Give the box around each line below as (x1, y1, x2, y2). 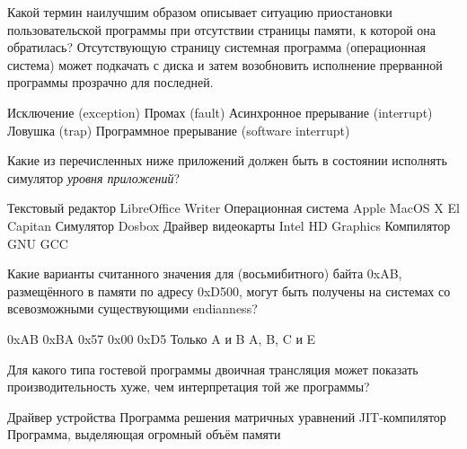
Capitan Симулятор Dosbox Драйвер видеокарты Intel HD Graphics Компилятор (7, 216, 451, 234)
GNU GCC (7, 233, 68, 252)
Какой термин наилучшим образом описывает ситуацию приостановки (7, 3, 392, 21)
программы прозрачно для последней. (7, 73, 214, 92)
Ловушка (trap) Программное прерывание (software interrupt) (7, 120, 350, 139)
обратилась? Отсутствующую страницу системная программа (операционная (7, 38, 426, 57)
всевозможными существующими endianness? (7, 299, 258, 318)
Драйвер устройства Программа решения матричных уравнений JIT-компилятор (7, 407, 446, 426)
